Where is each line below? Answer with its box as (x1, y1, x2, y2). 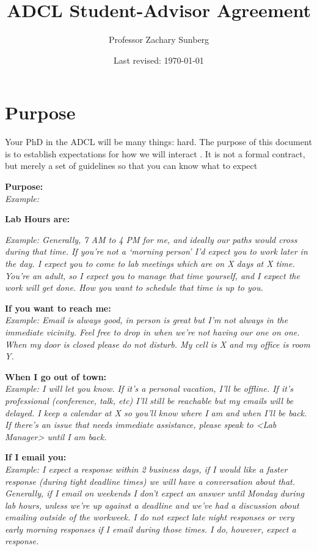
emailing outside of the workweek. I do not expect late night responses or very (5, 511, 294, 523)
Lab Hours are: (5, 212, 70, 225)
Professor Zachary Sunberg (108, 33, 210, 46)
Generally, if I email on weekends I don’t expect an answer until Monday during (5, 487, 304, 500)
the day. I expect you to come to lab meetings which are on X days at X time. (5, 257, 295, 269)
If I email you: (5, 451, 67, 463)
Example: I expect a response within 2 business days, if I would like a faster (5, 462, 288, 475)
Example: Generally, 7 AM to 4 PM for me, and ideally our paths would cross (5, 233, 297, 246)
